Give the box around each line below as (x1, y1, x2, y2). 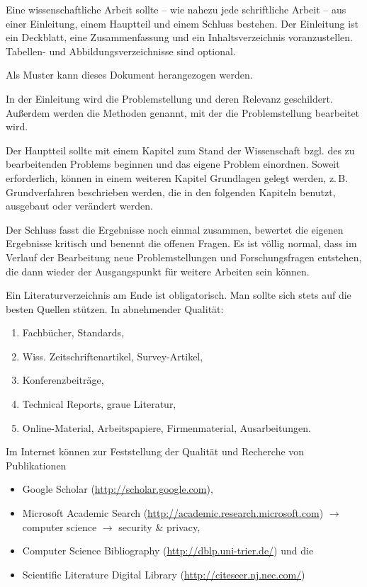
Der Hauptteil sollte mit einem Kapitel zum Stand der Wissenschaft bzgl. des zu (6, 142, 355, 157)
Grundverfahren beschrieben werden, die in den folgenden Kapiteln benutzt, (6, 184, 336, 199)
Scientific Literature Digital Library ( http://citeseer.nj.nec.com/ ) (22, 566, 305, 581)
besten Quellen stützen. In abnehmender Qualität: (6, 301, 224, 316)
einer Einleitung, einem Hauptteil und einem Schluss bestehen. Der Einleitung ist (6, 16, 359, 30)
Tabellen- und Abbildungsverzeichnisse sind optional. (6, 43, 236, 58)
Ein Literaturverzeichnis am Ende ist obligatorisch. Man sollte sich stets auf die (6, 287, 351, 302)
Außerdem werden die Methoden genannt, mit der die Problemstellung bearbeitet (6, 105, 360, 120)
